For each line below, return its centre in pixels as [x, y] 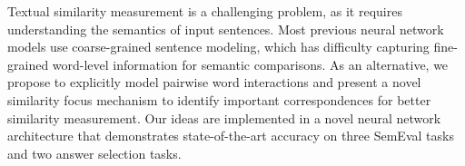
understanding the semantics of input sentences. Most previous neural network [226, 29]
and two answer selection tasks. [94, 153]
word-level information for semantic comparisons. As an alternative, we [250, 64]
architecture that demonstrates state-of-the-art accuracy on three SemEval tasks [231, 136]
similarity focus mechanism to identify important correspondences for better [219, 99]
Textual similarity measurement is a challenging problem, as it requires [205, 11]
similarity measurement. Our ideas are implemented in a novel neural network [224, 117]
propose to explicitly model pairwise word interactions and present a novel [214, 82]
